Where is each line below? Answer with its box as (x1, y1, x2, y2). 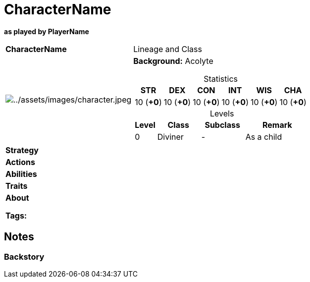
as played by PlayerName (4, 27, 89, 36)
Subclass (205, 119, 240, 130)
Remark (262, 119, 292, 130)
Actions (5, 157, 35, 167)
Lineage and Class (133, 44, 202, 54)
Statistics (204, 73, 238, 84)
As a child (245, 131, 282, 142)
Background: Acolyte (133, 56, 213, 66)
